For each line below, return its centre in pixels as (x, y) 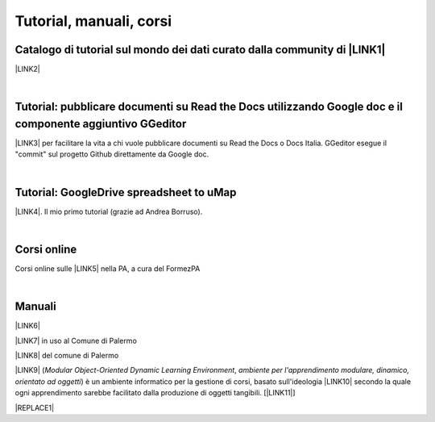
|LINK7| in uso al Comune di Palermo (76, 341)
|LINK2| (27, 69)
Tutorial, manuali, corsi (93, 21)
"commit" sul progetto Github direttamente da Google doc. (112, 154)
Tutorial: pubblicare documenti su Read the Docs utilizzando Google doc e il (209, 107)
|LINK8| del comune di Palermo (67, 356)
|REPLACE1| (35, 407)
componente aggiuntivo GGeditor (101, 124)
